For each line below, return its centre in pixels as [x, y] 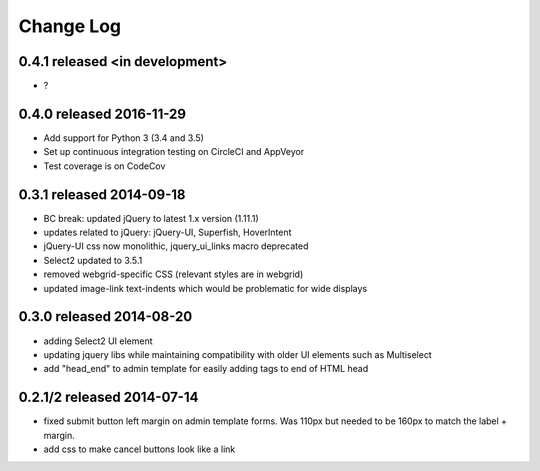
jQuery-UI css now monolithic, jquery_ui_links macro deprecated [176, 246]
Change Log [70, 26]
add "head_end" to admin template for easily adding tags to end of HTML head [206, 369]
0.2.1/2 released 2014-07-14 [108, 397]
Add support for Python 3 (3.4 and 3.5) [124, 137]
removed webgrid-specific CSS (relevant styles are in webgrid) [173, 274]
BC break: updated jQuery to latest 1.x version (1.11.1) [151, 218]
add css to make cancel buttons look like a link [139, 449]
